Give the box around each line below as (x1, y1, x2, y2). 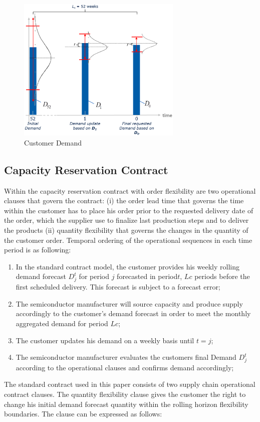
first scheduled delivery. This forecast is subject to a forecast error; (16, 282, 220, 292)
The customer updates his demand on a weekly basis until (16, 335, 194, 345)
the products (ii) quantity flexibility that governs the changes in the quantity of (4, 225, 248, 235)
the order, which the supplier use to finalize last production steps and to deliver (4, 215, 249, 225)
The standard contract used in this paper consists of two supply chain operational (4, 379, 255, 389)
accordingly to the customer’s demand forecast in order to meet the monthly (16, 308, 251, 319)
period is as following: (4, 244, 71, 255)
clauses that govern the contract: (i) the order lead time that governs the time (4, 195, 244, 206)
